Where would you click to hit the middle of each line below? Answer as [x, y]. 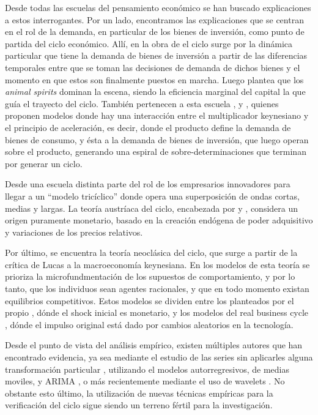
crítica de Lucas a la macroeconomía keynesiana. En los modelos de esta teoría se [157, 264]
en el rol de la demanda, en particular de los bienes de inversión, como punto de [155, 32]
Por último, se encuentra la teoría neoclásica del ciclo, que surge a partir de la [151, 252]
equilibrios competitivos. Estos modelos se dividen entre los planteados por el [150, 300]
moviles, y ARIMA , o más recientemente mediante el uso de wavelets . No [145, 381]
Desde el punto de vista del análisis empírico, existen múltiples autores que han [154, 345]
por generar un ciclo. [44, 163]
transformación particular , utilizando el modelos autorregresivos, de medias [147, 369]
